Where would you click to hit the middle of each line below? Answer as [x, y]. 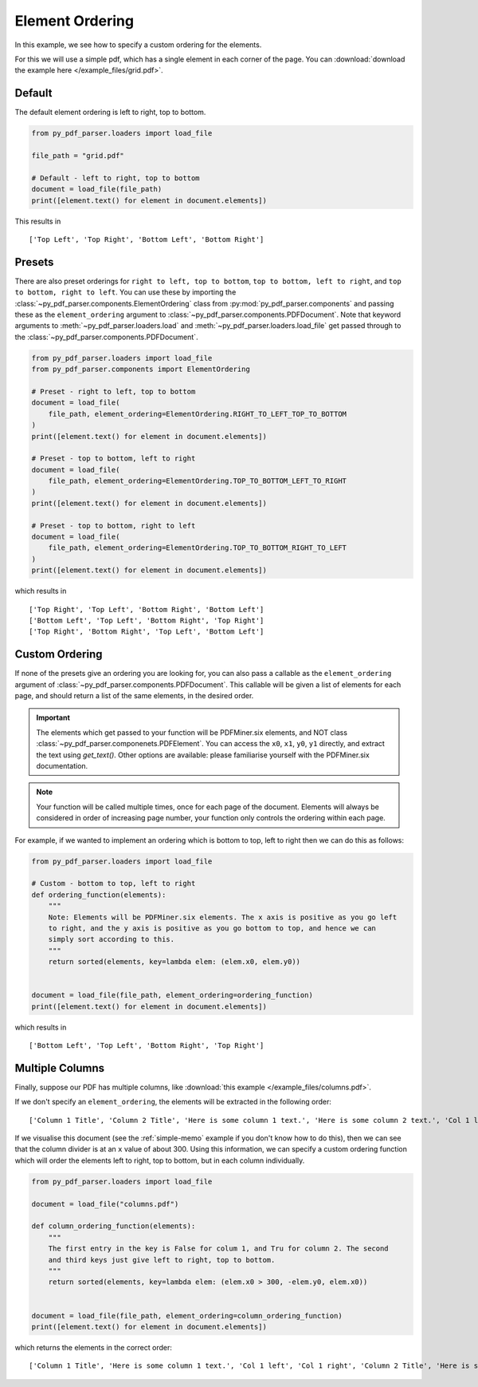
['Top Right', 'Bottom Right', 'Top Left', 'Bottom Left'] [147, 632]
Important [53, 717]
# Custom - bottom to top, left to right [114, 883]
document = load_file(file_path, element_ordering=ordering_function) [172, 995]
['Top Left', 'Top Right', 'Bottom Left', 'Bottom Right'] [147, 239]
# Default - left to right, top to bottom [116, 178]
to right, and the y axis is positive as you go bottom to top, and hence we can [212, 928]
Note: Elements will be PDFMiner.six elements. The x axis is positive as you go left [223, 917]
